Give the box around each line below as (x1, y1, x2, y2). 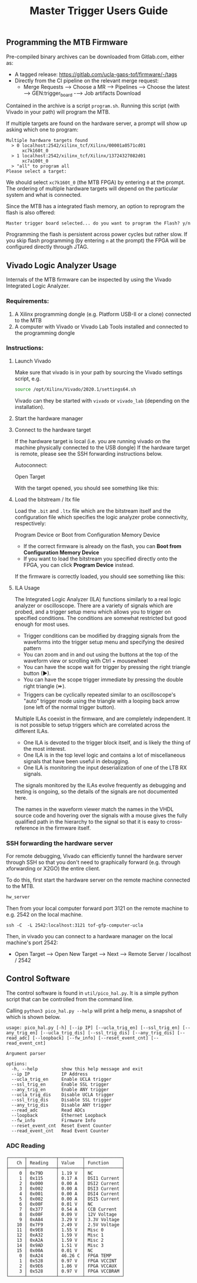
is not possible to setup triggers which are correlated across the (14, 721, 170, 728)
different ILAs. (14, 727, 49, 734)
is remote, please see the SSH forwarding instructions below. (14, 450, 163, 457)
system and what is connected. (6, 192, 82, 199)
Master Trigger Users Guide (29, 4, 168, 18)
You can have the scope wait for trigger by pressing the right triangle (23, 663, 191, 670)
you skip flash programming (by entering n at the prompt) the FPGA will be (6, 237, 186, 244)
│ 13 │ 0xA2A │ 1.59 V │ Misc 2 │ (6, 1237, 125, 1243)
